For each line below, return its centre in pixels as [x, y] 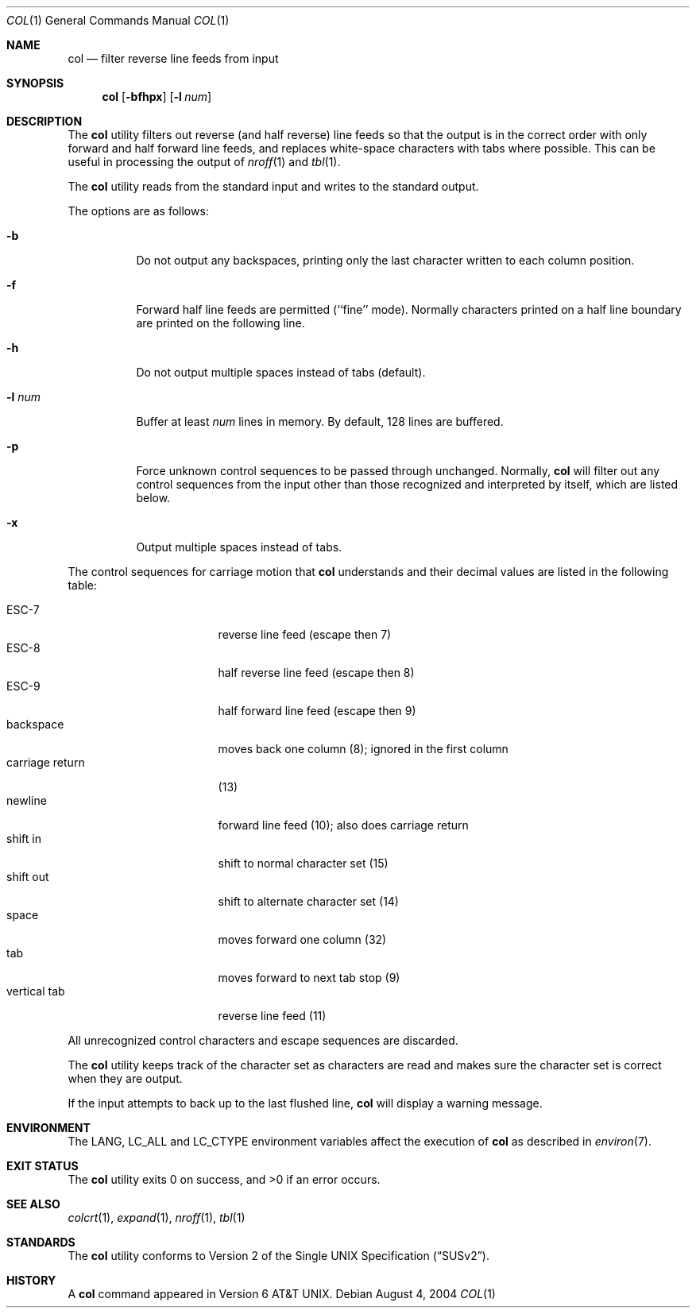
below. [153, 498]
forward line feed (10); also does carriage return [343, 825]
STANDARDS [41, 1242]
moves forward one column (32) [302, 939]
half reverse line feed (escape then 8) [316, 672]
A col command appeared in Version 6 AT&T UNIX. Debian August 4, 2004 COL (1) [282, 1294]
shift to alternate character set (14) [308, 901]
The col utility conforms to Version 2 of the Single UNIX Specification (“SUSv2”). [279, 1256]
